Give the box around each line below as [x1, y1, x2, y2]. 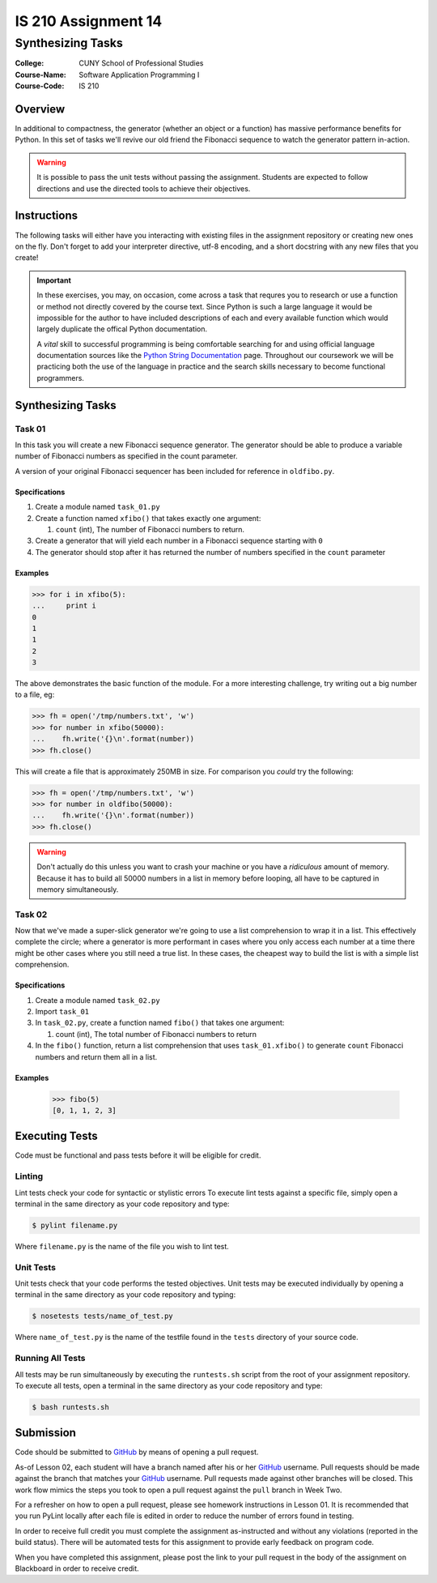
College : [15, 58, 45, 68]
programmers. [36, 373, 85, 382]
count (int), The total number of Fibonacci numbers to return [55, 1029, 257, 1039]
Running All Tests [15, 1353, 86, 1364]
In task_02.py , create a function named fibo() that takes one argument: [35, 1018, 285, 1028]
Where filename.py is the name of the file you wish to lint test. [15, 1241, 230, 1251]
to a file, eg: [15, 689, 55, 700]
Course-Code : [15, 81, 65, 91]
